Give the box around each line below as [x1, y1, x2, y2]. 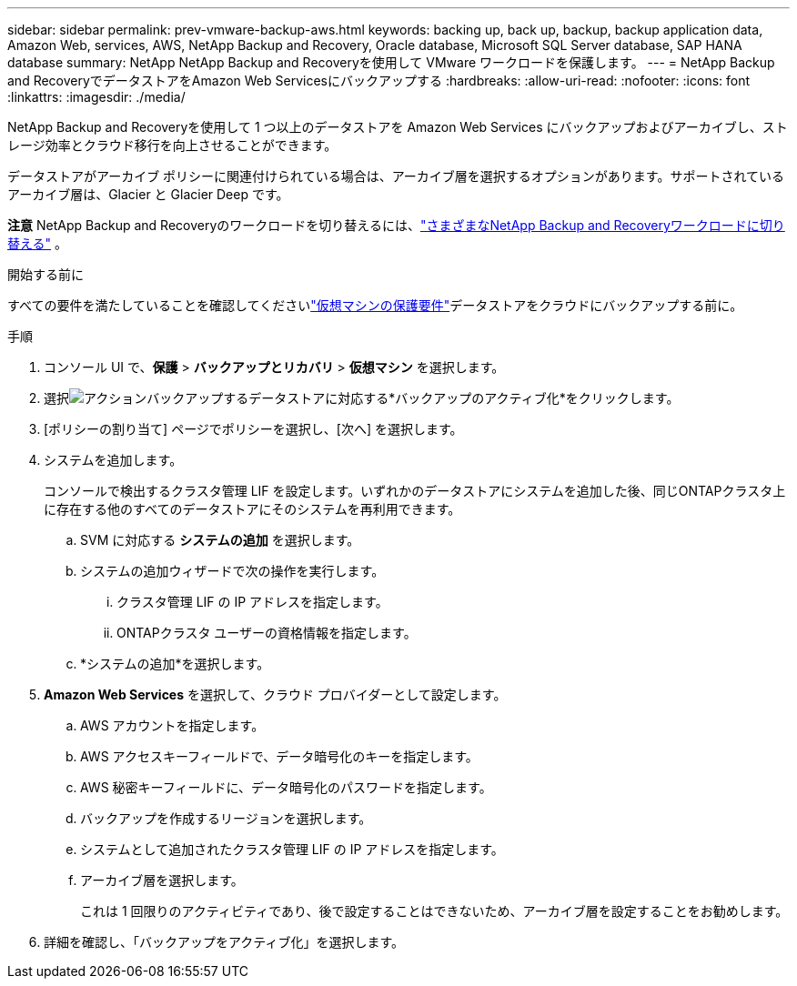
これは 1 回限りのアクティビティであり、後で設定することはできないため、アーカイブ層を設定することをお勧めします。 [80, 903, 789, 919]
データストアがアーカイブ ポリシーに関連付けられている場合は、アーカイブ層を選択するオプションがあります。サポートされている [7, 168, 785, 184]
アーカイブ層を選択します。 [80, 872, 244, 888]
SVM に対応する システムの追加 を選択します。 [80, 532, 360, 548]
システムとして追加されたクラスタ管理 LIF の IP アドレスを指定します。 [80, 841, 504, 857]
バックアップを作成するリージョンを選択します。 [80, 810, 372, 826]
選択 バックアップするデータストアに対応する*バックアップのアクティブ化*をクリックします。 [44, 390, 680, 406]
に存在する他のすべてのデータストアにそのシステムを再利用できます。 [44, 501, 461, 517]
